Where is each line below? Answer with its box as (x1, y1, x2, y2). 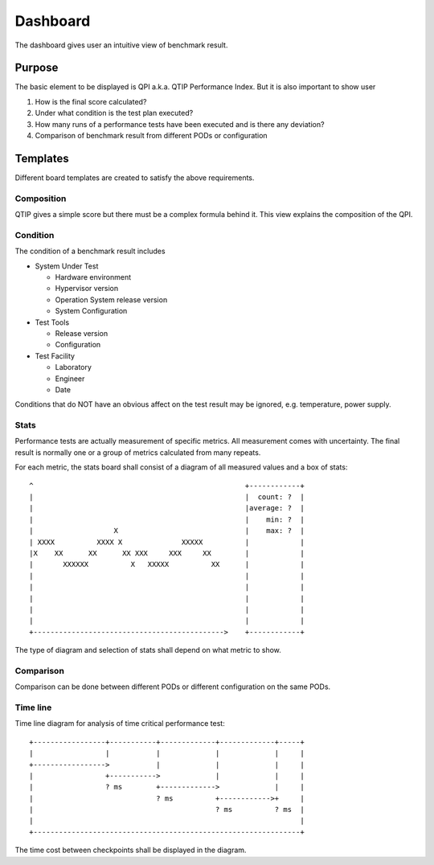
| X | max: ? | (29, 527, 305, 535)
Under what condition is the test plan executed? (35, 109, 194, 118)
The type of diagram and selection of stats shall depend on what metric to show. (14, 646, 281, 655)
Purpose (14, 61, 59, 75)
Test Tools (35, 318, 70, 327)
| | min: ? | (29, 514, 305, 524)
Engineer (55, 374, 85, 383)
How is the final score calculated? (35, 96, 147, 106)
